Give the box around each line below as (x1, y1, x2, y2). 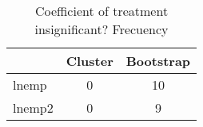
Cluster (66, 52, 113, 70)
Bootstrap (125, 52, 191, 70)
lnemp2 (13, 98, 54, 117)
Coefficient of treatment (34, 2, 169, 20)
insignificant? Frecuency (34, 20, 169, 38)
